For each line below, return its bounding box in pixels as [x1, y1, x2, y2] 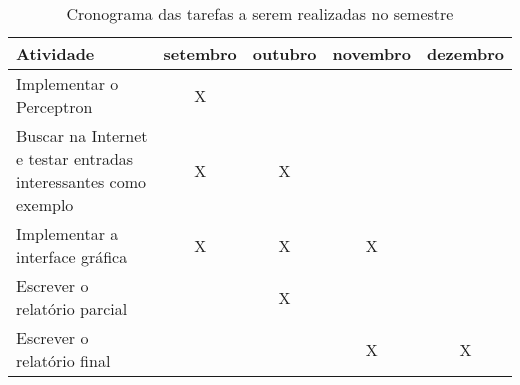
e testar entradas [16, 147, 134, 170]
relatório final [16, 349, 111, 372]
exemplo [16, 193, 74, 216]
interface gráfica [16, 245, 128, 268]
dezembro [426, 42, 504, 65]
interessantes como [16, 170, 147, 193]
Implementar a [16, 222, 119, 245]
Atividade [16, 42, 95, 65]
